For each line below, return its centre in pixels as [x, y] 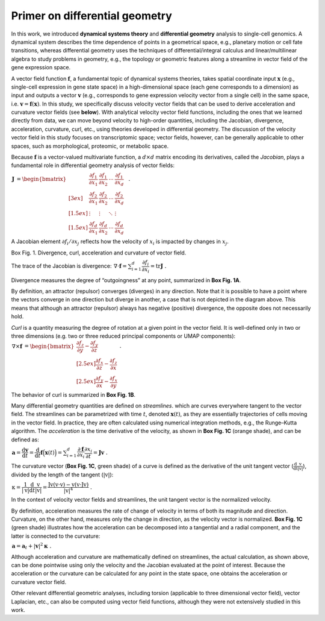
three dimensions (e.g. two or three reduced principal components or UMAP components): [123, 336]
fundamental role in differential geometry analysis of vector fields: [93, 165]
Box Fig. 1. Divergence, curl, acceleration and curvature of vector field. [99, 253]
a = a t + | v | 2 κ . [32, 546]
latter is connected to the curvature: [56, 536]
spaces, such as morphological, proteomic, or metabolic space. [90, 146]
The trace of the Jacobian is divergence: [61, 266]
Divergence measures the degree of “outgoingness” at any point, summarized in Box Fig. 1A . [126, 280]
